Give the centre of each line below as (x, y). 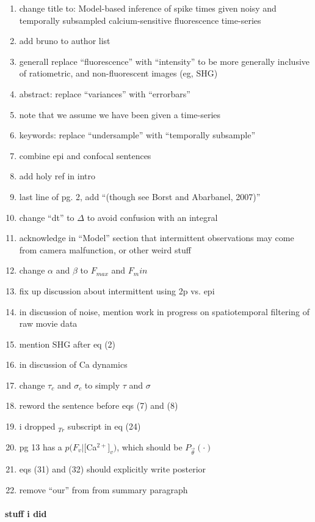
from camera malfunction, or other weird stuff (105, 249)
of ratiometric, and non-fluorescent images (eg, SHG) (118, 73)
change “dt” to (47, 217)
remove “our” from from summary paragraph (103, 490)
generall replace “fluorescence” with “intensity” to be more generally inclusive (165, 61)
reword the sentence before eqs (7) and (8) (99, 405)
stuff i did (26, 514)
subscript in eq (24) (104, 426)
